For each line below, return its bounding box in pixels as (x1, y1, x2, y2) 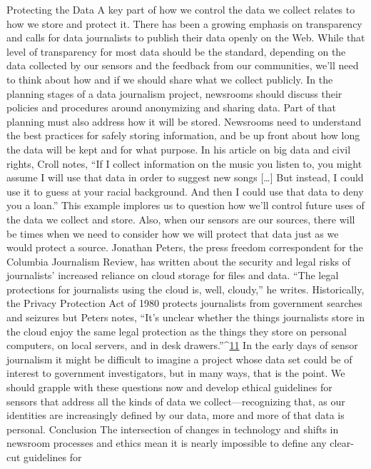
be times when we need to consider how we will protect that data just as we (6, 226, 339, 241)
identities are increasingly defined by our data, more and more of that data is (6, 408, 345, 423)
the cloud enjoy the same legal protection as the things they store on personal (6, 323, 347, 338)
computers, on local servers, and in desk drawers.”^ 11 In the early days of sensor (6, 338, 358, 353)
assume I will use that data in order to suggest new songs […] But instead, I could (6, 170, 364, 185)
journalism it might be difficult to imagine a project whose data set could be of (6, 351, 352, 366)
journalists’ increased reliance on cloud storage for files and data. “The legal (6, 268, 339, 283)
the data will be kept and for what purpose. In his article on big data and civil (6, 141, 351, 156)
